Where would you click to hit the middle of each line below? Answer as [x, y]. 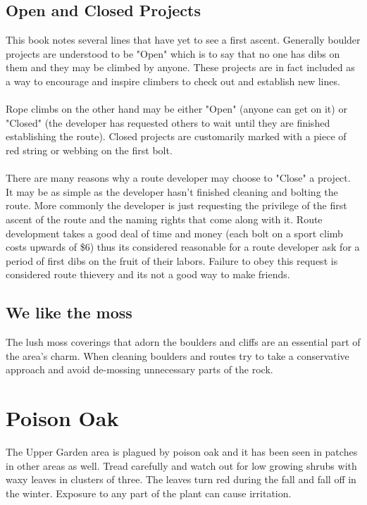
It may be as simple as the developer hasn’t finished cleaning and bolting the [172, 191]
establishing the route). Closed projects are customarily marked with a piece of [176, 136]
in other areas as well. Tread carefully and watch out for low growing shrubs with [181, 465]
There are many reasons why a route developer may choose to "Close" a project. [178, 178]
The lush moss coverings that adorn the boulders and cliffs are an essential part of [183, 342]
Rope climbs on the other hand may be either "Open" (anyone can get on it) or [176, 109]
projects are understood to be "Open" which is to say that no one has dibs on [173, 53]
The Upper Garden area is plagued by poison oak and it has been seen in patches [182, 451]
